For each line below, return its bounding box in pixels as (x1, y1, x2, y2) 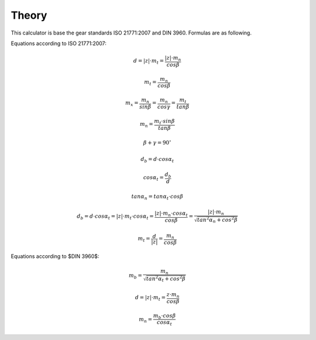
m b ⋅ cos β (153, 312, 176, 320)
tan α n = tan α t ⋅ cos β (131, 193, 184, 201)
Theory (11, 9, 47, 22)
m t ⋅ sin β (154, 118, 175, 126)
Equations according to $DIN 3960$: (11, 253, 99, 260)
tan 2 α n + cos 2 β (197, 215, 238, 225)
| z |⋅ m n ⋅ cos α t (154, 210, 188, 218)
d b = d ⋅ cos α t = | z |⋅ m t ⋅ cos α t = (77, 213, 154, 221)
